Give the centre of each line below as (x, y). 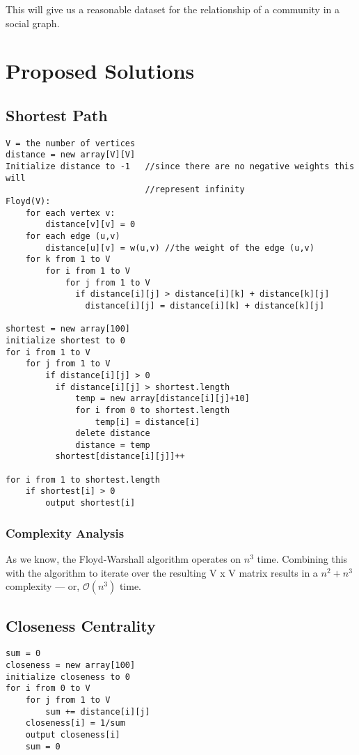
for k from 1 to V (68, 259)
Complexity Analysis (65, 532)
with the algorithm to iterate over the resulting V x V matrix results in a (162, 572)
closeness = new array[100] (71, 666)
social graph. (33, 23)
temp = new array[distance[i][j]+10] (162, 399)
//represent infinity (195, 190)
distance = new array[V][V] (71, 155)
